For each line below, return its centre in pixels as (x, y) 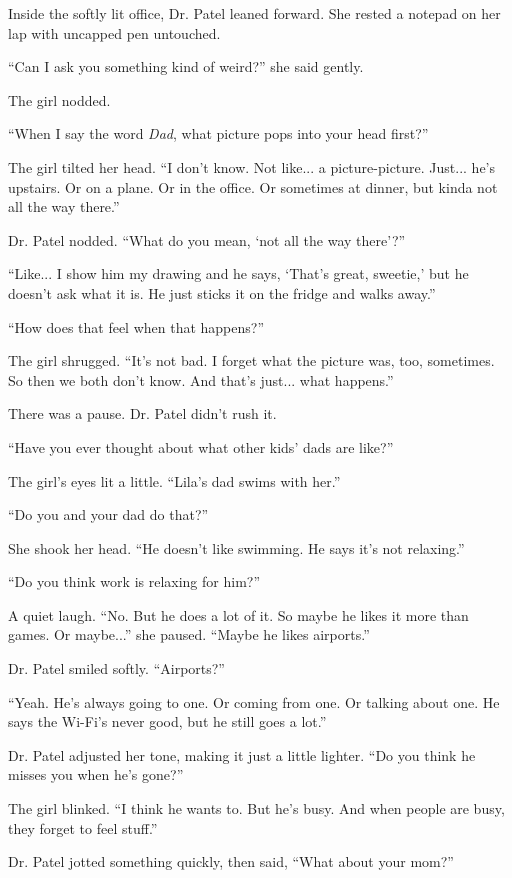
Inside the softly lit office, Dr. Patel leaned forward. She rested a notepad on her (254, 13)
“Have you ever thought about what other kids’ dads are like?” (201, 446)
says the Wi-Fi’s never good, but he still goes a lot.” (167, 721)
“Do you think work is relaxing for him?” (134, 581)
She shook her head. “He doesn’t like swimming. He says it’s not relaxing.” (236, 547)
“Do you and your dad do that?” (108, 514)
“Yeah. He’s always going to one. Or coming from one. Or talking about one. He (254, 701)
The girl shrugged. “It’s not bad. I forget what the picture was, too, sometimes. (251, 360)
